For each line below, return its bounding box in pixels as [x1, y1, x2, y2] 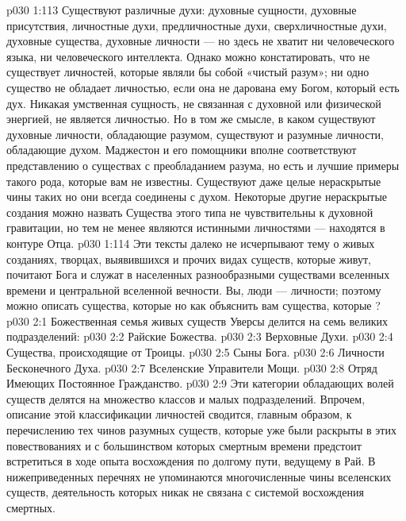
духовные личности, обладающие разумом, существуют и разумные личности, [6, 125, 384, 142]
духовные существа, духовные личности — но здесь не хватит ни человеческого [6, 33, 395, 49]
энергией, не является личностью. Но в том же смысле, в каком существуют [6, 110, 376, 127]
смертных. [6, 500, 56, 515]
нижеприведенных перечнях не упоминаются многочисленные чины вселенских [6, 468, 392, 484]
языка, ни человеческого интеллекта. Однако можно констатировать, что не [6, 48, 370, 64]
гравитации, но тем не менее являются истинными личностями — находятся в [6, 219, 385, 236]
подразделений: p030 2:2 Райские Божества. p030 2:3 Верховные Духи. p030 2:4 [6, 328, 393, 345]
